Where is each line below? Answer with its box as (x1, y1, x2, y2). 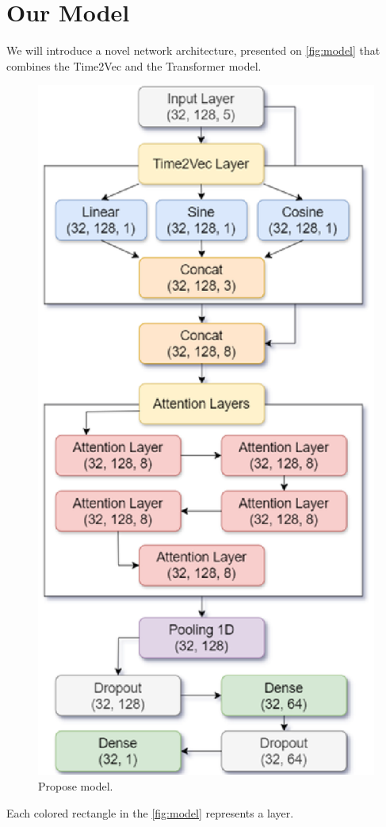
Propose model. (38, 777, 113, 794)
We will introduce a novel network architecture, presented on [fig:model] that (6, 42, 380, 59)
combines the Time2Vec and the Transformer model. (6, 57, 262, 74)
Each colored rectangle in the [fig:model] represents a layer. (6, 804, 294, 821)
